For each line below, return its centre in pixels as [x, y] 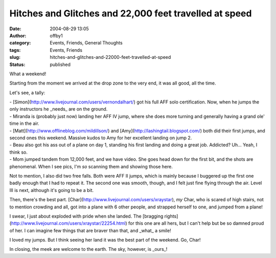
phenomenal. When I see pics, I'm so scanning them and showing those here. [91, 166]
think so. [18, 152]
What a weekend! [28, 74]
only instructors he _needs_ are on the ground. [59, 109]
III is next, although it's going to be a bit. [52, 190]
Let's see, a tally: [27, 93]
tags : [15, 50]
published [60, 64]
